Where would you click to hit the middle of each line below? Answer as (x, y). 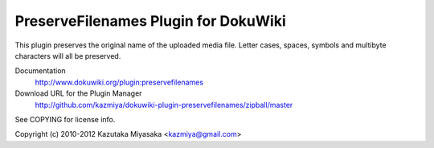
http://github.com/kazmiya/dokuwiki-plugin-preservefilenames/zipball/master (164, 105)
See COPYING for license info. (65, 119)
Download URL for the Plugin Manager (78, 93)
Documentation (40, 71)
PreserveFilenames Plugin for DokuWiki (151, 21)
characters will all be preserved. (68, 55)
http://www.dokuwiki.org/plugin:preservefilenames (119, 82)
